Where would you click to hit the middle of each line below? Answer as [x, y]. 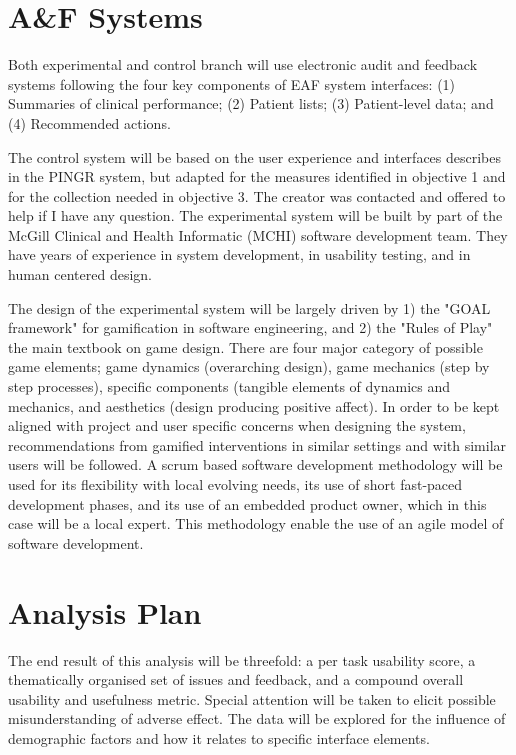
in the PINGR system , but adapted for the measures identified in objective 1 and [257, 176]
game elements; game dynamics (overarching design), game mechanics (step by [249, 366]
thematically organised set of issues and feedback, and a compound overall [236, 679]
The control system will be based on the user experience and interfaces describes [255, 156]
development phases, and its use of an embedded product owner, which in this [247, 503]
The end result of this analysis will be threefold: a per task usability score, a [242, 659]
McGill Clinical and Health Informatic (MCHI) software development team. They [258, 234]
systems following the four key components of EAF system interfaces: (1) [232, 83]
